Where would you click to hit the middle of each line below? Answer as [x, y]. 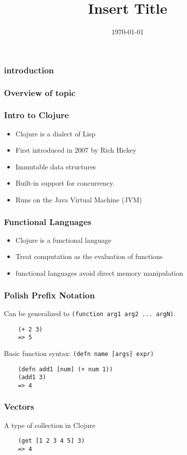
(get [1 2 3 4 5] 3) [51, 441]
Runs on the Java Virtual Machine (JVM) [79, 200]
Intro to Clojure [37, 115]
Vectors [19, 406]
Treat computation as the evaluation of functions [89, 256]
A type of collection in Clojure [50, 425]
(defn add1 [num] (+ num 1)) [65, 369]
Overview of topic [40, 92]
